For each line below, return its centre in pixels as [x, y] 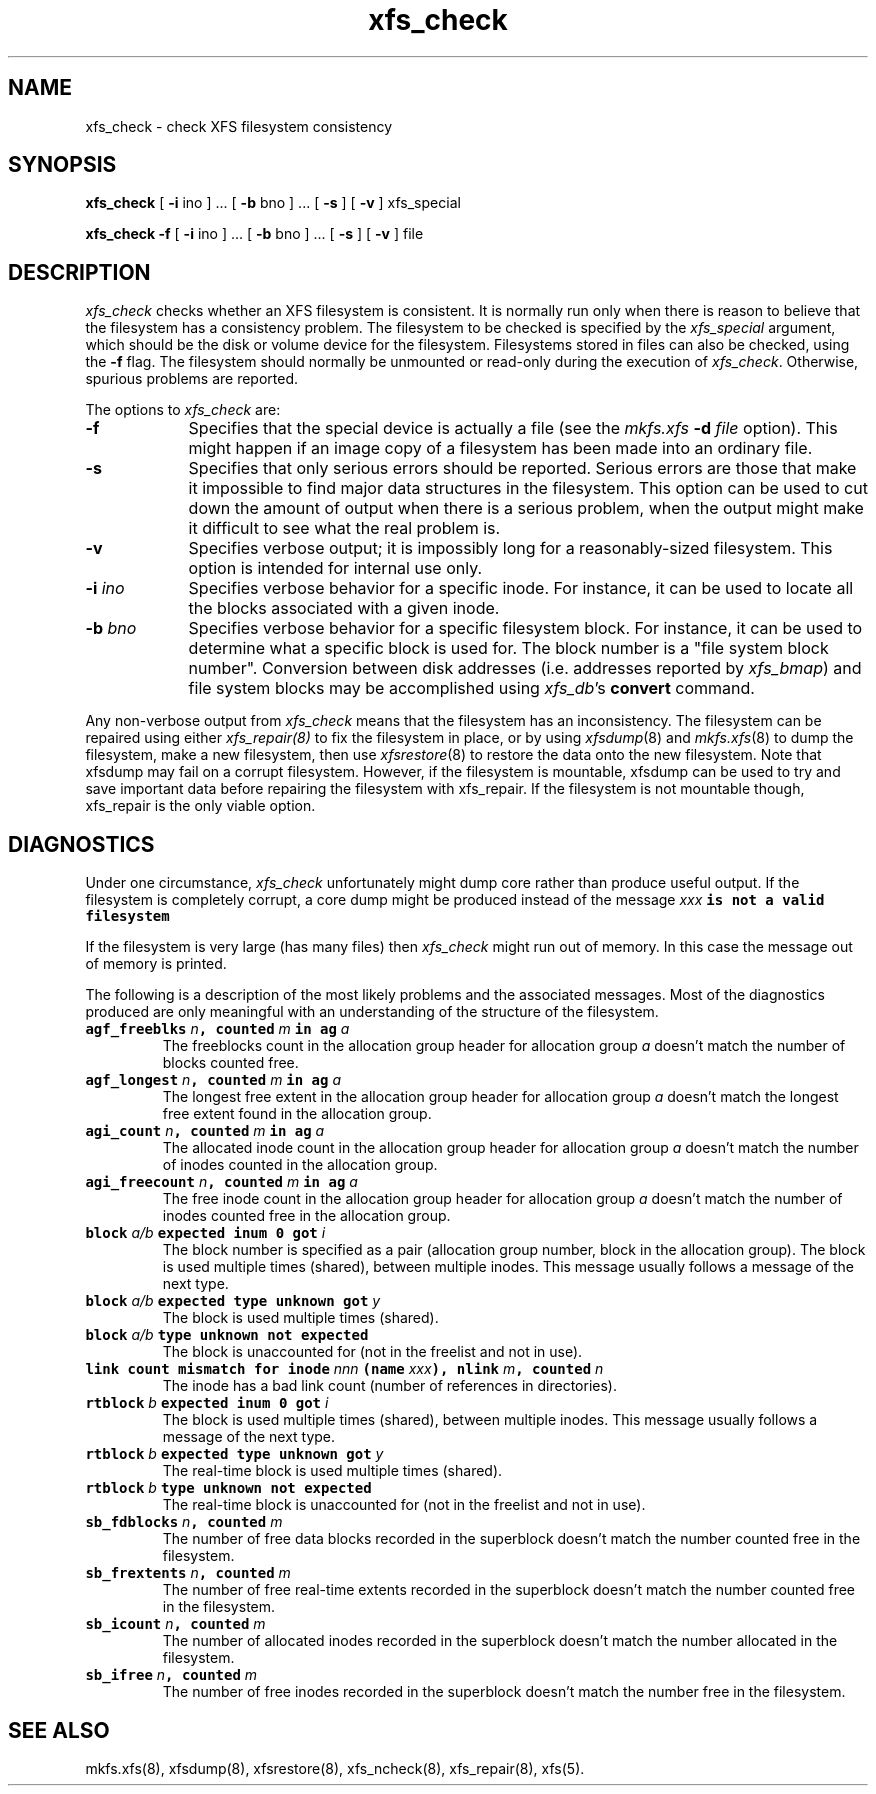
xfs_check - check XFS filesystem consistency [239, 126]
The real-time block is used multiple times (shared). [332, 1471]
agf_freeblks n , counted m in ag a [217, 1029]
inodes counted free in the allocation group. [306, 1216]
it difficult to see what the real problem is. [344, 528]
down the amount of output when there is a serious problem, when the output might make [526, 508]
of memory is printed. [156, 964]
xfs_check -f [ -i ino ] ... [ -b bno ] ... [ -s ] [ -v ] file [254, 234]
